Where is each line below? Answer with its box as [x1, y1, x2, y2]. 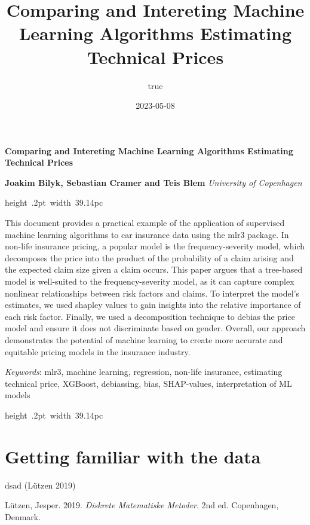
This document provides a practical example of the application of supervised [5, 216, 285, 229]
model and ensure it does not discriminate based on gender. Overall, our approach [5, 322, 306, 334]
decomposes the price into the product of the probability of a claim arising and [5, 251, 294, 264]
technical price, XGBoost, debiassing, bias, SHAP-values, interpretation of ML [5, 377, 292, 389]
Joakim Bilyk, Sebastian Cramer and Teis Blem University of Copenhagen [5, 176, 302, 188]
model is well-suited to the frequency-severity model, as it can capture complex [5, 275, 294, 288]
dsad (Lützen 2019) [5, 478, 76, 491]
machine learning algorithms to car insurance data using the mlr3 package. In [5, 228, 289, 240]
